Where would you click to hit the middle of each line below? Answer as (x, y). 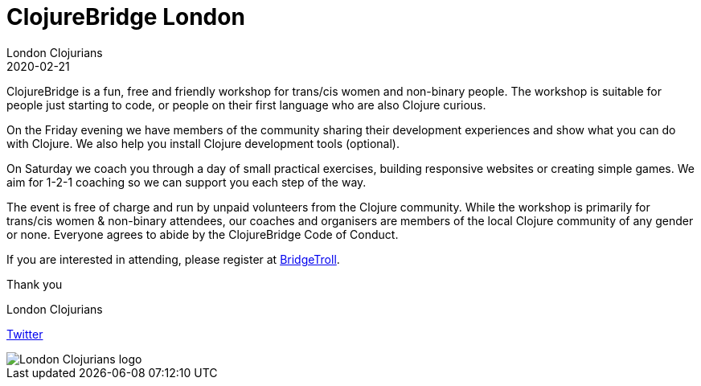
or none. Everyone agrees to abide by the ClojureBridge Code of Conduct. (203, 234)
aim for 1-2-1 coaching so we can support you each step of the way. (187, 182)
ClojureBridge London (126, 17)
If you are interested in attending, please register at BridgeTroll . (173, 259)
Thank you (35, 284)
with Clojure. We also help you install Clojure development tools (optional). (203, 143)
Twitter (25, 334)
